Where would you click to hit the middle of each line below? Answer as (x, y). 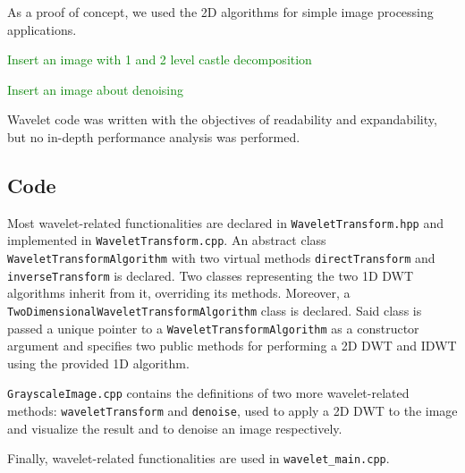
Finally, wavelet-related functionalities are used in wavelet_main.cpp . (199, 458)
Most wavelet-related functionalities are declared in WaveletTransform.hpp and (226, 222)
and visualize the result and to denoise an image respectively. (175, 428)
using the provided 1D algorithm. (98, 363)
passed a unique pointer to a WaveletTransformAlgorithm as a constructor (213, 328)
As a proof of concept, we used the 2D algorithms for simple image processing (220, 12)
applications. (42, 29)
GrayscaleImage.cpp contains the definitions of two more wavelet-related (208, 393)
